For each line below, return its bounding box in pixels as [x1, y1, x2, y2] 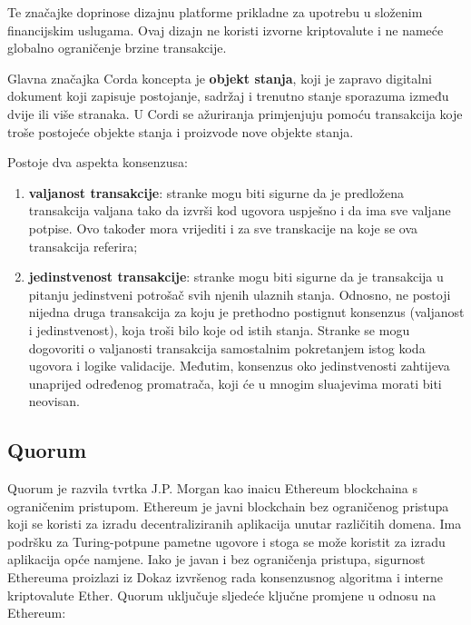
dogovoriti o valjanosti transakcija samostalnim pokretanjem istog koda [28, 338, 426, 357]
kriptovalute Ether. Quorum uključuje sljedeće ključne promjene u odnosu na [7, 585, 437, 604]
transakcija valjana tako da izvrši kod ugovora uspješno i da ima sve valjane [28, 201, 451, 220]
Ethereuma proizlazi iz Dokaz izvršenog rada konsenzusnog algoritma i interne [7, 568, 443, 587]
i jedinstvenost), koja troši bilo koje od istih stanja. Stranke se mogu [28, 320, 410, 339]
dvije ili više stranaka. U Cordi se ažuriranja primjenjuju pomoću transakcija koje [7, 104, 463, 123]
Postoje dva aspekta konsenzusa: [7, 153, 188, 172]
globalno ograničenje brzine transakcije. [7, 38, 227, 57]
